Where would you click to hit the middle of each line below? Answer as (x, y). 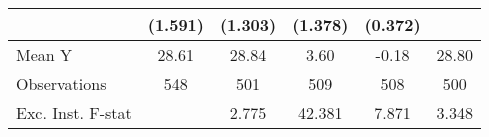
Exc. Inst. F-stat (74, 112)
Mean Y (44, 54)
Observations (61, 83)
